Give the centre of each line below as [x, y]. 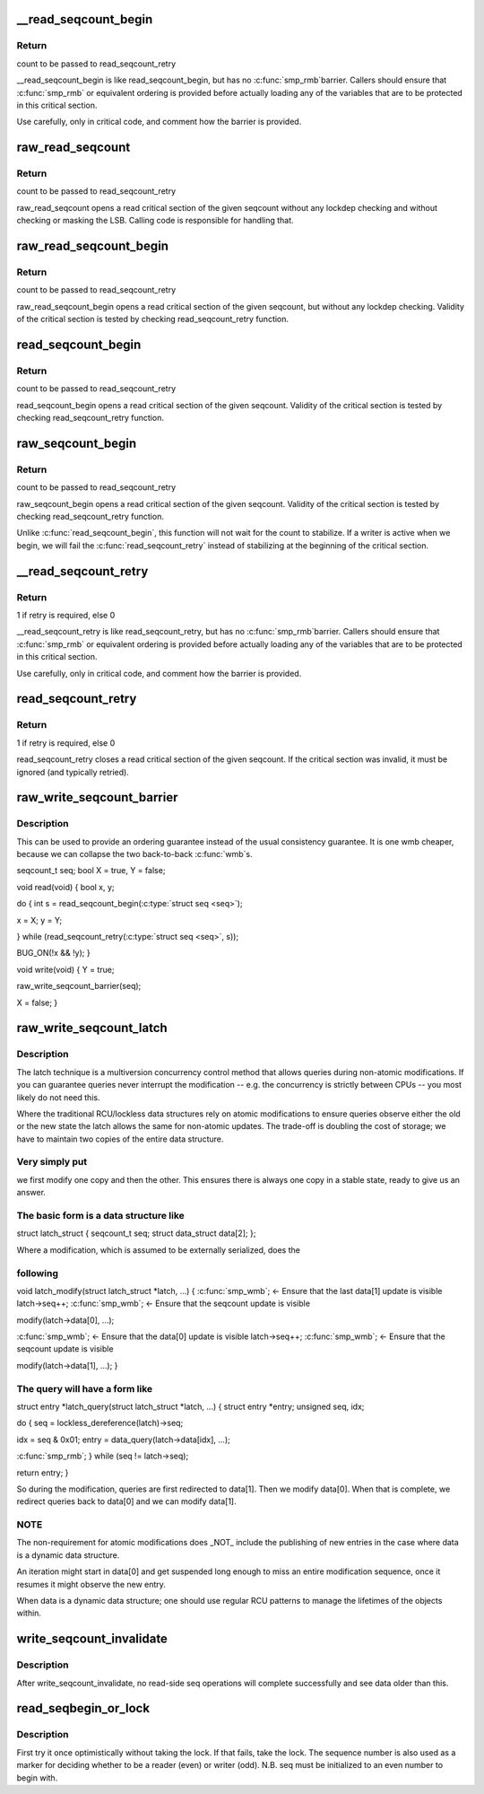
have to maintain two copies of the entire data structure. [120, 1139]
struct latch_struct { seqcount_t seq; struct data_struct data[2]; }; [136, 1233]
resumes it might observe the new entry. [91, 1584]
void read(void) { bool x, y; [66, 887]
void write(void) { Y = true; [65, 969]
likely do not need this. [58, 1097]
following [37, 1273]
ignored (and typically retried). [73, 772]
